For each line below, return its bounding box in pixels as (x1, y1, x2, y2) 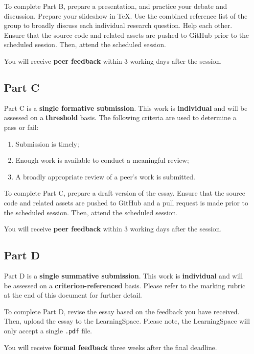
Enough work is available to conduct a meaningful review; (15, 155, 189, 165)
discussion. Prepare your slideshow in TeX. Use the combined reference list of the (4, 10, 248, 21)
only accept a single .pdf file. (4, 325, 92, 335)
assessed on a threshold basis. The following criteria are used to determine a (4, 112, 236, 123)
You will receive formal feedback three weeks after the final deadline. (4, 342, 217, 352)
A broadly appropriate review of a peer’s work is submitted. (15, 171, 196, 181)
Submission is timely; (15, 138, 79, 149)
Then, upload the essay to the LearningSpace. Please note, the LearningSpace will (4, 316, 250, 326)
